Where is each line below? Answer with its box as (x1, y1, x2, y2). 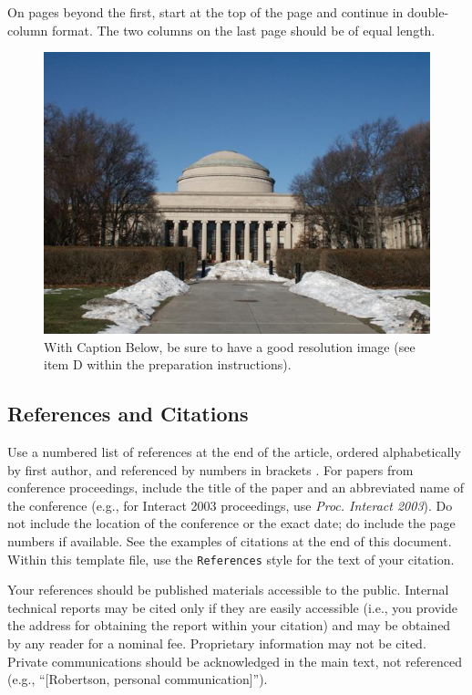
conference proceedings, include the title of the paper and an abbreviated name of (7, 478, 465, 497)
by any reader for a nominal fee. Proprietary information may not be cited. (7, 633, 426, 652)
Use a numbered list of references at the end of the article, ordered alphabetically (7, 441, 461, 461)
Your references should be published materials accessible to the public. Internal (7, 580, 449, 599)
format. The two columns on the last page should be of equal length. (51, 20, 436, 39)
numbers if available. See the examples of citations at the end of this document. (7, 531, 452, 550)
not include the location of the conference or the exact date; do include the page (7, 513, 456, 533)
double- (406, 3, 449, 21)
